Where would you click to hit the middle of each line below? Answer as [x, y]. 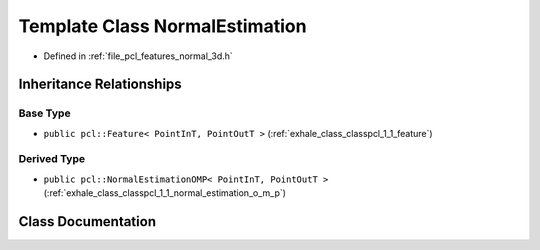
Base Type [44, 113]
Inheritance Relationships [100, 84]
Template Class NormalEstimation [162, 26]
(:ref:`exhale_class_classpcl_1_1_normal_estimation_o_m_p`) [165, 193]
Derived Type [51, 159]
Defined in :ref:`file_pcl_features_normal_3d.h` [138, 56]
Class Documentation [87, 221]
